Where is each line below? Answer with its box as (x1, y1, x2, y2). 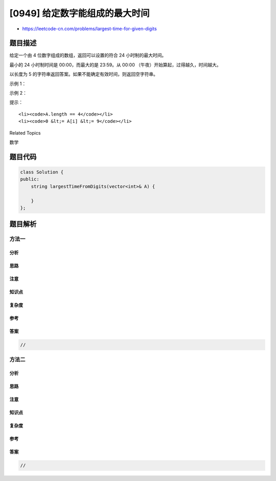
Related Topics (9, 129, 41, 136)
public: (20, 177, 39, 182)
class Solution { (20, 169, 64, 175)
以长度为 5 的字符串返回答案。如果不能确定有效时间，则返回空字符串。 (9, 71, 158, 77)
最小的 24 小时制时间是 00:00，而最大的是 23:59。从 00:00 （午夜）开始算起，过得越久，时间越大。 (9, 61, 221, 68)
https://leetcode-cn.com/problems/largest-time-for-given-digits (22, 26, 157, 32)
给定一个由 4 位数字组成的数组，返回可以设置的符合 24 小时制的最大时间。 (9, 52, 167, 58)
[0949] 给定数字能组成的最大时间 (9, 8, 150, 19)
